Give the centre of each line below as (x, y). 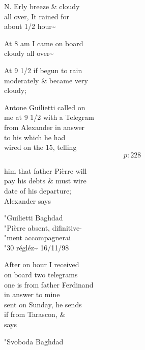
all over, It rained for (37, 16)
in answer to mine (32, 294)
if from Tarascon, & (35, 314)
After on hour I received (42, 264)
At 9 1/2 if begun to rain (43, 70)
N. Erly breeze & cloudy (42, 6)
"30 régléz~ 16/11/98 (37, 247)
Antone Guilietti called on (45, 107)
